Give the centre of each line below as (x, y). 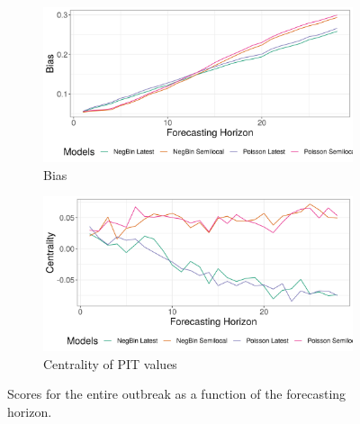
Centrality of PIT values (110, 363)
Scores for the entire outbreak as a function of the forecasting (177, 394)
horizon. (30, 411)
